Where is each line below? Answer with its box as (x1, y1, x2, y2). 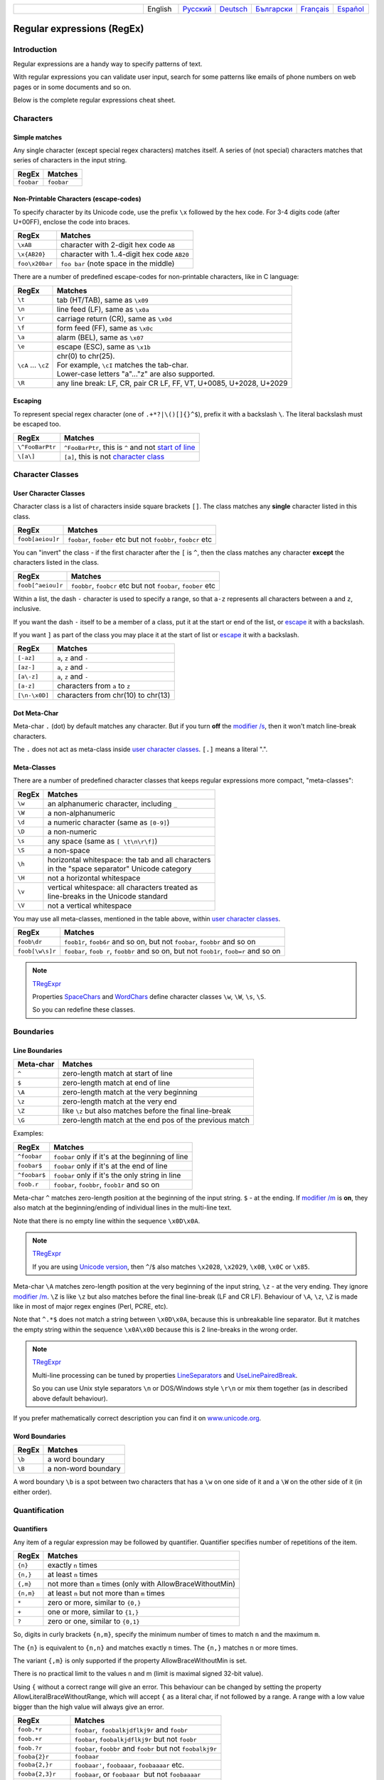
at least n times (47, 1570, 98, 1580)
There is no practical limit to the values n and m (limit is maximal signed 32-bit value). (13, 1670, 263, 1678)
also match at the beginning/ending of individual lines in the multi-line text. (13, 1203, 232, 1212)
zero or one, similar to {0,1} (47, 1616, 140, 1626)
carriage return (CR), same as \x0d (57, 313, 172, 323)
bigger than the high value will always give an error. (13, 1702, 164, 1711)
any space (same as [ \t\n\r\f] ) (47, 836, 158, 846)
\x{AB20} (17, 250, 46, 258)
